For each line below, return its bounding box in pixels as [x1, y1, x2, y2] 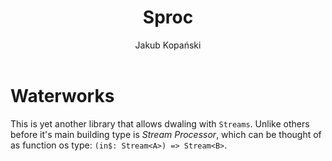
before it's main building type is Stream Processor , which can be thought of [10, 128, 322, 140]
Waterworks [10, 84, 115, 107]
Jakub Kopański [134, 39, 202, 51]
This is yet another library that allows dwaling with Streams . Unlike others [10, 117, 310, 130]
